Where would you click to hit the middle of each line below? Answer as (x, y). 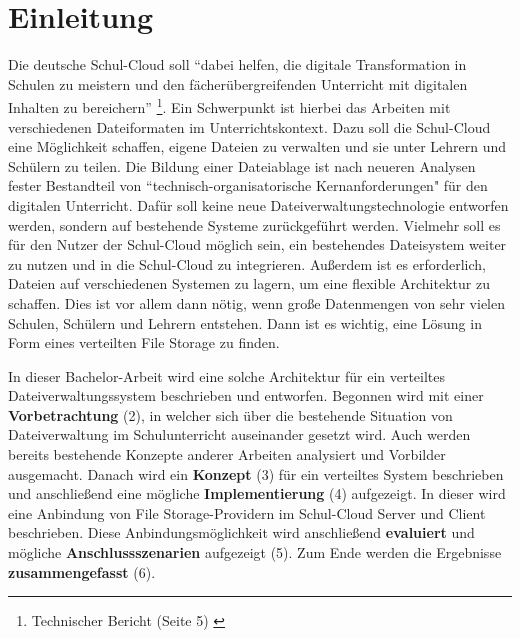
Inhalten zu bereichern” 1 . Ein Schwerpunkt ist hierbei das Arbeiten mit (229, 105)
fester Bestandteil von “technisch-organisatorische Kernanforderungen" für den (248, 185)
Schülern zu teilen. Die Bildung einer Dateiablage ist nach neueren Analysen (242, 165)
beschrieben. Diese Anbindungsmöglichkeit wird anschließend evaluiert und (241, 532)
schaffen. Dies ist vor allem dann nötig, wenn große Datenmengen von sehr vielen (256, 302)
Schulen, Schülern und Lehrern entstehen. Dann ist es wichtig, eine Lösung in (245, 322)
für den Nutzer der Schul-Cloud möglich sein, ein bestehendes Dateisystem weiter (257, 244)
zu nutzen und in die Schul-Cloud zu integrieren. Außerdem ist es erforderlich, (247, 263)
